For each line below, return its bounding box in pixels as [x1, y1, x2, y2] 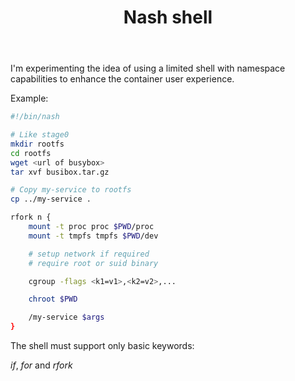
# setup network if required [28, 249, 150, 259]
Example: [10, 92, 49, 105]
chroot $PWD [28, 294, 78, 305]
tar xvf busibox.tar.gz [10, 167, 110, 177]
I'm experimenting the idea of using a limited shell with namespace [10, 62, 286, 75]
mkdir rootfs [10, 139, 65, 149]
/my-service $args [28, 312, 105, 323]
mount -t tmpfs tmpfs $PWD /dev [28, 231, 159, 241]
